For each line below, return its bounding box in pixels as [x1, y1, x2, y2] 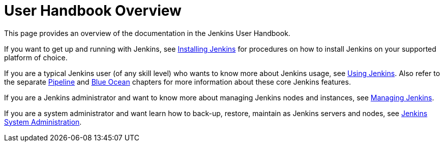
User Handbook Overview [4, 2, 182, 19]
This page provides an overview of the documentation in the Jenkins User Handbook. [4, 28, 290, 38]
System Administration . [4, 117, 82, 126]
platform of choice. [4, 53, 68, 62]
